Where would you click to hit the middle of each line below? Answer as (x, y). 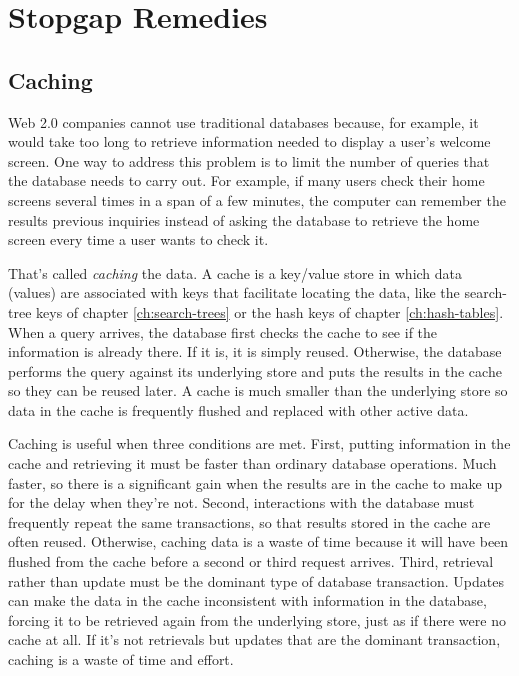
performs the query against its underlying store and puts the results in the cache (255, 370)
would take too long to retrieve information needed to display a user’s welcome (249, 141)
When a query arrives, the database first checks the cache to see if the (223, 331)
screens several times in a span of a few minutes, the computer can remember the (257, 199)
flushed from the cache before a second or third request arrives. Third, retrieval (251, 561)
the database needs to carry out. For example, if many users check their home (246, 180)
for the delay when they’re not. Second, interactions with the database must (241, 502)
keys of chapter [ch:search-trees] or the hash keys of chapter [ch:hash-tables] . (270, 311)
